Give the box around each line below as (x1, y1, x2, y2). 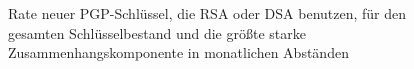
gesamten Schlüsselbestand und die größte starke (8, 22, 306, 43)
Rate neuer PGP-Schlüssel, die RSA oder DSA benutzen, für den (8, 3, 407, 23)
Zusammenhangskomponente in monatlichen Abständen (8, 42, 349, 63)
